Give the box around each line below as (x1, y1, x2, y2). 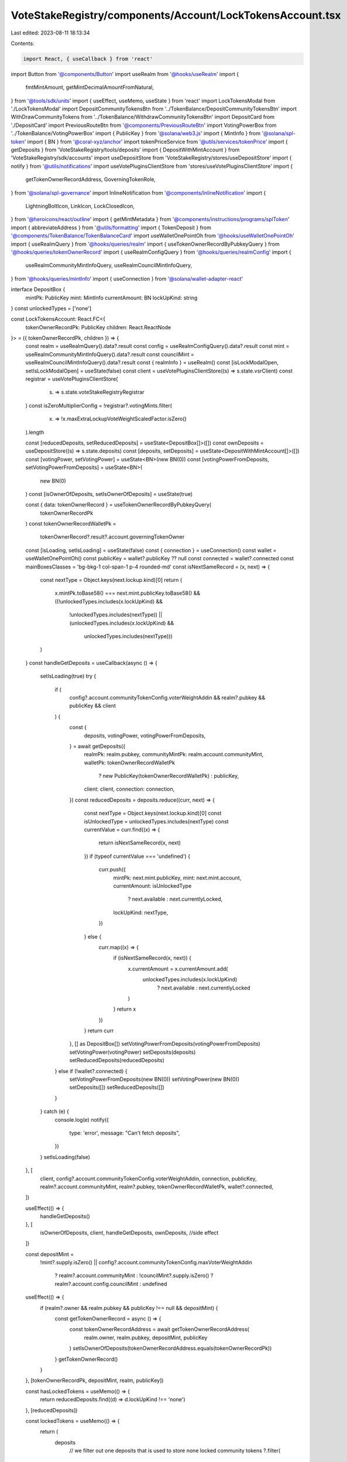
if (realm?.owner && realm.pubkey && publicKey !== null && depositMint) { (40, 1304, 218, 1311)
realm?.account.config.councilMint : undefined (54, 1280, 167, 1287)
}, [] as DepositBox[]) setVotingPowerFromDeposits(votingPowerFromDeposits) (69, 1040, 260, 1047)
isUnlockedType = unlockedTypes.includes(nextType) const (84, 818, 229, 825)
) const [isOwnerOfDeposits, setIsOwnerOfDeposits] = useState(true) (25, 490, 193, 497)
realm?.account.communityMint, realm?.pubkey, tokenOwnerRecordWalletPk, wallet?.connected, (40, 1183, 274, 1190)
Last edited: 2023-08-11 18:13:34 (11, 29, 90, 36)
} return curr (84, 1027, 114, 1035)
